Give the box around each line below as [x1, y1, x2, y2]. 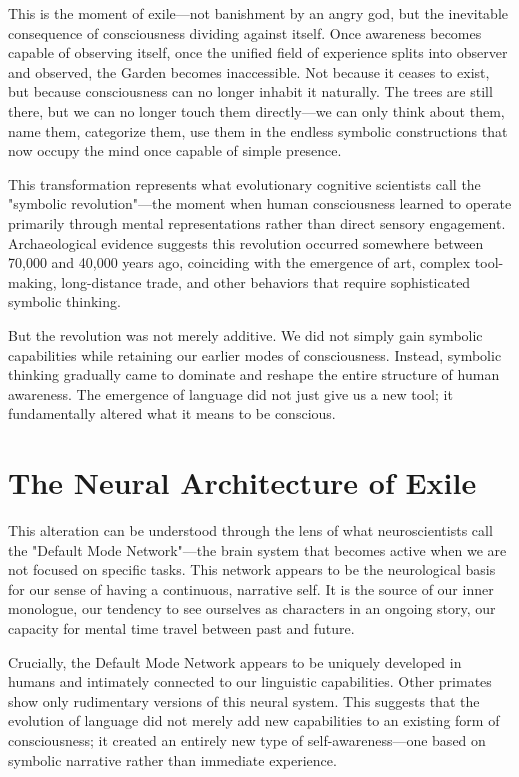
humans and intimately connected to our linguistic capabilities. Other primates [8, 671, 492, 692]
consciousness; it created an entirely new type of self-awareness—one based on [8, 729, 486, 750]
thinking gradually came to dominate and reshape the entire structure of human [8, 364, 500, 385]
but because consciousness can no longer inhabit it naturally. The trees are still [8, 81, 493, 102]
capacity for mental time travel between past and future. [8, 617, 355, 638]
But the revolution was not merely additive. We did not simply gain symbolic [8, 324, 483, 345]
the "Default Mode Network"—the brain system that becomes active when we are [8, 539, 507, 560]
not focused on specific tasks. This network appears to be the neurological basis [8, 559, 496, 580]
